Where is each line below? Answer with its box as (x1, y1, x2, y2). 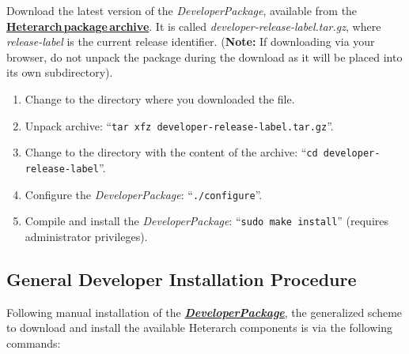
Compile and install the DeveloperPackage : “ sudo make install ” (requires (25, 213, 389, 229)
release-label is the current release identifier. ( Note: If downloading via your (6, 33, 375, 50)
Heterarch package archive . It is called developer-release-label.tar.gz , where (6, 17, 381, 34)
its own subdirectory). (6, 64, 113, 81)
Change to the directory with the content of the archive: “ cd (25, 144, 318, 160)
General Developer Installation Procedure (6, 266, 357, 291)
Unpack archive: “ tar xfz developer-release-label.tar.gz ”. (25, 117, 334, 134)
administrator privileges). (25, 228, 148, 244)
